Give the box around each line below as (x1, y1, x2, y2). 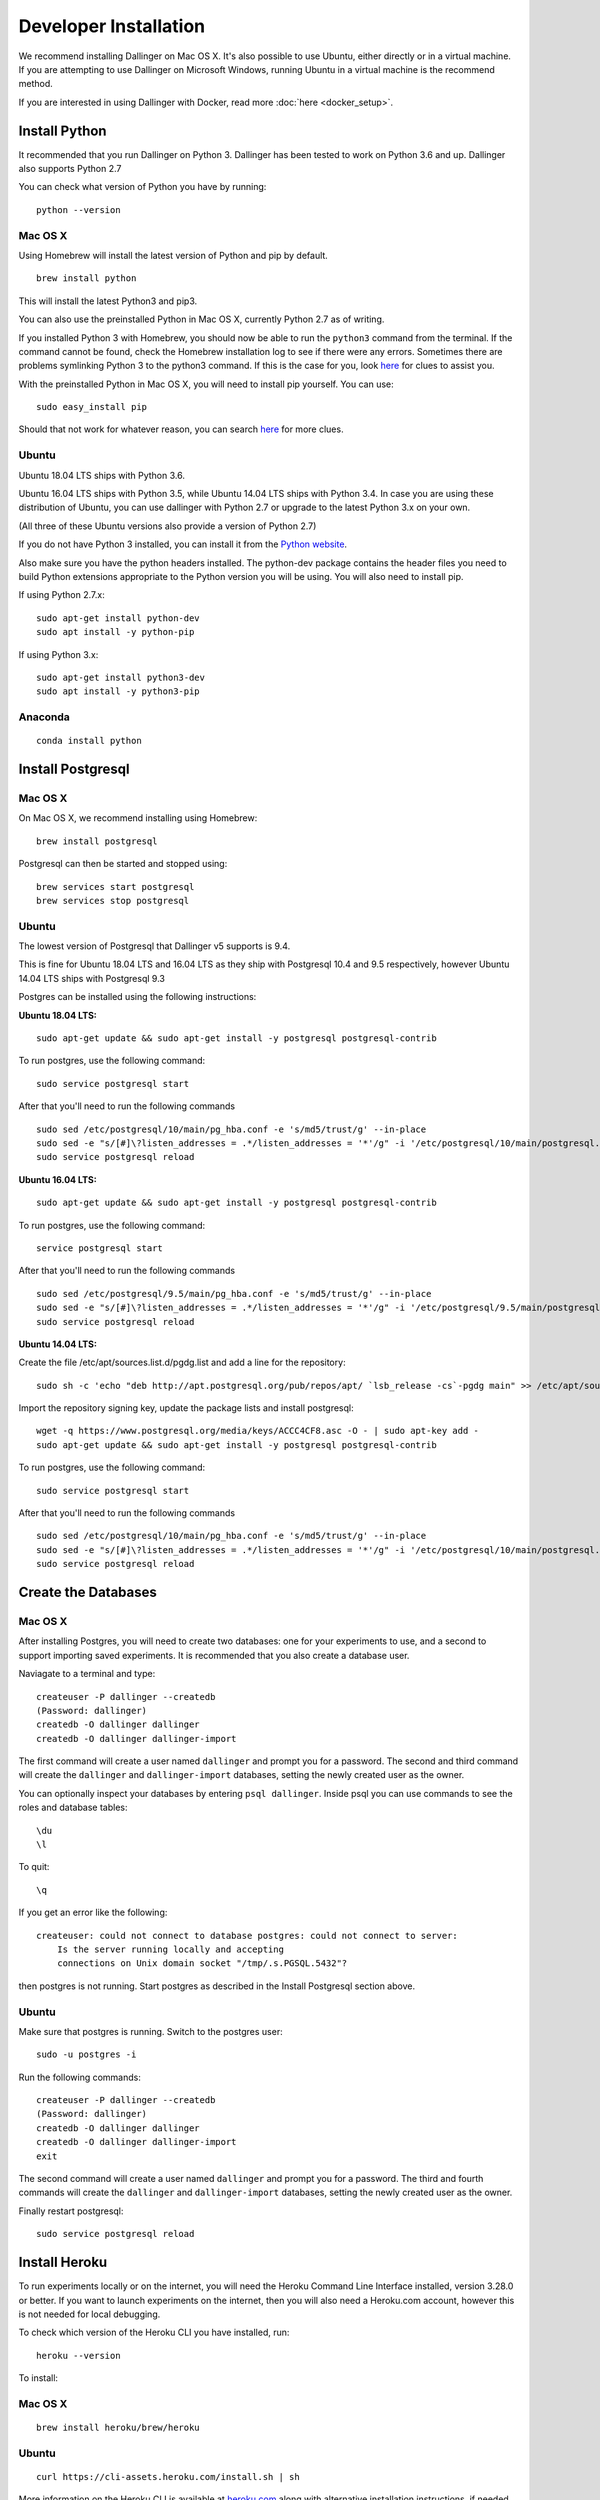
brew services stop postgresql (36, 895, 190, 906)
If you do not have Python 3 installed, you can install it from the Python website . (18, 538, 348, 550)
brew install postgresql (36, 835, 158, 847)
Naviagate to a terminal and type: (18, 1668, 156, 1680)
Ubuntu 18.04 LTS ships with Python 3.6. (18, 469, 185, 481)
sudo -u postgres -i (36, 2049, 137, 2060)
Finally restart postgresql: (18, 2205, 124, 2217)
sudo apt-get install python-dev (36, 612, 200, 624)
